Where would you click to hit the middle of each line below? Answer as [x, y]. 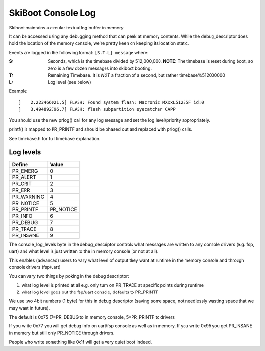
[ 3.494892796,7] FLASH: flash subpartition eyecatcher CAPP [97, 109]
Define [20, 164]
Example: [18, 91]
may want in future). [29, 308]
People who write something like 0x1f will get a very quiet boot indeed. [80, 342]
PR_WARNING [28, 197]
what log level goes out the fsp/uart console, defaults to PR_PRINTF [90, 292]
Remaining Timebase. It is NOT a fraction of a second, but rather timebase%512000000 [137, 75]
